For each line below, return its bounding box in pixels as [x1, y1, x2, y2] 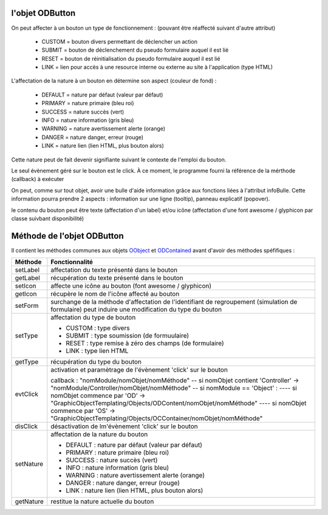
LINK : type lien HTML [66, 347, 129, 355]
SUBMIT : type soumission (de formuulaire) [66, 332, 190, 340]
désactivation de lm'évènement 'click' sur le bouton [50, 422, 198, 431]
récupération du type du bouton [50, 358, 142, 366]
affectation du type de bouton [50, 313, 136, 322]
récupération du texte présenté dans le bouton [50, 274, 183, 282]
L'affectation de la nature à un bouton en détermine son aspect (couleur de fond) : [11, 77, 217, 84]
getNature [15, 497, 44, 506]
